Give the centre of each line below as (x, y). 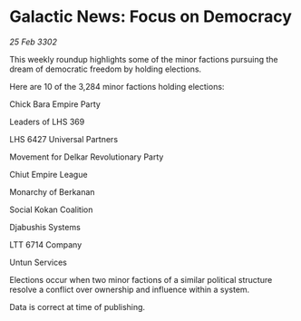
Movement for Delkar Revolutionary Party (87, 157)
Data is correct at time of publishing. (78, 306)
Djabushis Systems (45, 227)
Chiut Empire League (49, 174)
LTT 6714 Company (46, 244)
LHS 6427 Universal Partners (64, 139)
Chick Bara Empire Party (55, 104)
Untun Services (39, 262)
